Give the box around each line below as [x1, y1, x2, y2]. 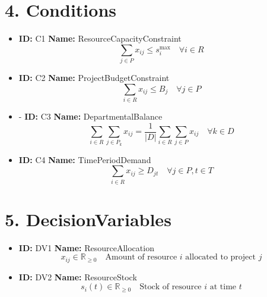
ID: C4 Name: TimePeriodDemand [18, 153, 151, 165]
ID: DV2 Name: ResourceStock [18, 270, 137, 283]
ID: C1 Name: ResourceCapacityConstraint [18, 32, 182, 45]
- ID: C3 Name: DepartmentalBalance [18, 110, 163, 122]
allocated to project [185, 253, 256, 262]
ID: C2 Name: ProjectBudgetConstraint [18, 71, 170, 84]
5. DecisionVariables [5, 207, 171, 231]
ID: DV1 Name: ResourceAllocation [18, 241, 154, 254]
